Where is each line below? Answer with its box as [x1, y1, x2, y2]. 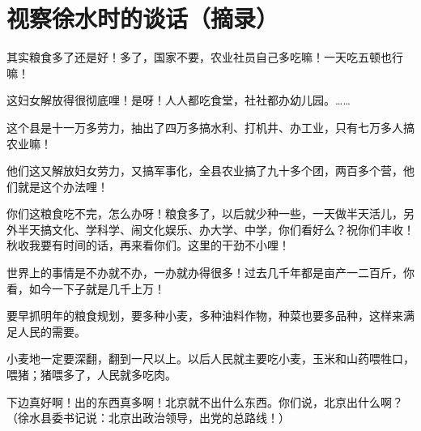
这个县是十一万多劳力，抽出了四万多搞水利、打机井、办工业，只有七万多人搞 [6, 118, 415, 135]
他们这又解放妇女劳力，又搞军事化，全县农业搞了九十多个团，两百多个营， [6, 162, 403, 179]
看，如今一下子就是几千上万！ [6, 280, 165, 297]
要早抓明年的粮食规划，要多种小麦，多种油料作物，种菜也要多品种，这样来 [6, 307, 403, 324]
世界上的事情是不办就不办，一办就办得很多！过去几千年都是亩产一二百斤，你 [6, 264, 415, 281]
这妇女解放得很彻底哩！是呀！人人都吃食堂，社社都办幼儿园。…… [6, 92, 351, 109]
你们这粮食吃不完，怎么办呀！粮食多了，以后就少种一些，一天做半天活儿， [6, 205, 403, 222]
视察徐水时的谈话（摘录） [6, 2, 279, 35]
